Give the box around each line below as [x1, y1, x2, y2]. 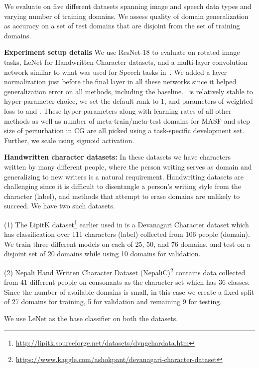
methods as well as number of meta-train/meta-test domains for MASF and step [4, 115, 250, 126]
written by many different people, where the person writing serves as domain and [4, 161, 252, 172]
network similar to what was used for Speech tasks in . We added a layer [4, 66, 227, 77]
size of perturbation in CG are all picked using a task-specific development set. [4, 125, 245, 136]
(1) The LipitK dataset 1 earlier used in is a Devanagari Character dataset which [4, 217, 249, 229]
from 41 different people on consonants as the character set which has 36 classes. [4, 277, 250, 287]
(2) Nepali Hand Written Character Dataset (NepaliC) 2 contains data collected [4, 265, 246, 277]
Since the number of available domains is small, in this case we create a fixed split [4, 286, 255, 297]
